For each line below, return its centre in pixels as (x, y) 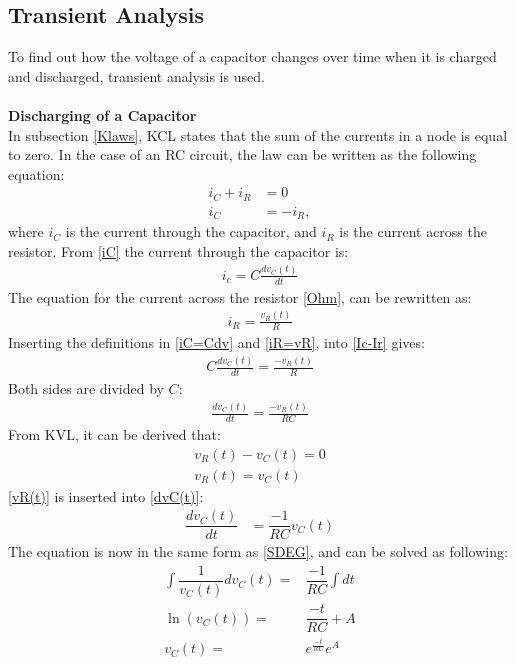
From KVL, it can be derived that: (114, 433)
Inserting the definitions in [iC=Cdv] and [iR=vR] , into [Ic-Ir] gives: (216, 342)
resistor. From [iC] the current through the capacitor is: (178, 250)
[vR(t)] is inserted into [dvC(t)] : (106, 495)
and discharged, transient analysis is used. (136, 75)
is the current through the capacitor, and (191, 231)
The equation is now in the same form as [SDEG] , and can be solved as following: (258, 551)
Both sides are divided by (86, 388)
